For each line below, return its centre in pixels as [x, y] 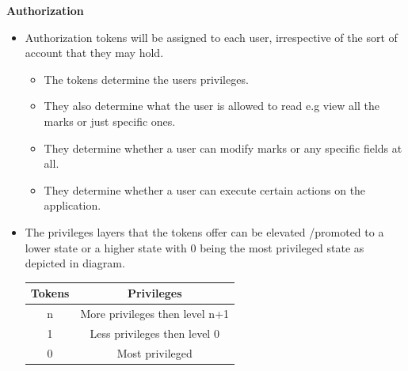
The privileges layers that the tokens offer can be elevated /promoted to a [204, 231]
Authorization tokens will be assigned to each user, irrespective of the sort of [211, 37]
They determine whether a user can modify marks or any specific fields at [223, 148]
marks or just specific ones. [110, 121]
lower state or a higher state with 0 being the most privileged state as [194, 247]
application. [72, 205]
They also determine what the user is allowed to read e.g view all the [212, 106]
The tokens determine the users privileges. [146, 79]
